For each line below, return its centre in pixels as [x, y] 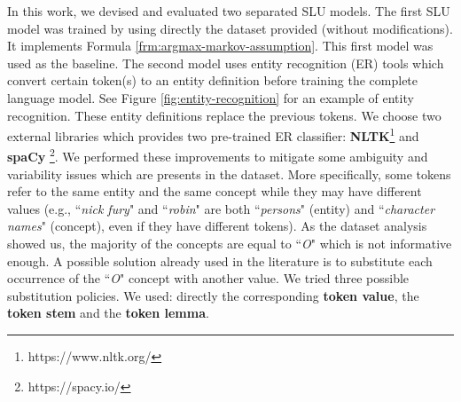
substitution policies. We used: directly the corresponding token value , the [213, 295]
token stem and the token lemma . [108, 313]
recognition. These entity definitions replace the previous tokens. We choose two [224, 115]
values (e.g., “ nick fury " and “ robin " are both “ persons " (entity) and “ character [221, 208]
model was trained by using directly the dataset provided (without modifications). [230, 28]
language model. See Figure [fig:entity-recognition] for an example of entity [211, 97]
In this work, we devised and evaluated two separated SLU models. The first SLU [229, 11]
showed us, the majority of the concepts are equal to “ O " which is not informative [230, 244]
